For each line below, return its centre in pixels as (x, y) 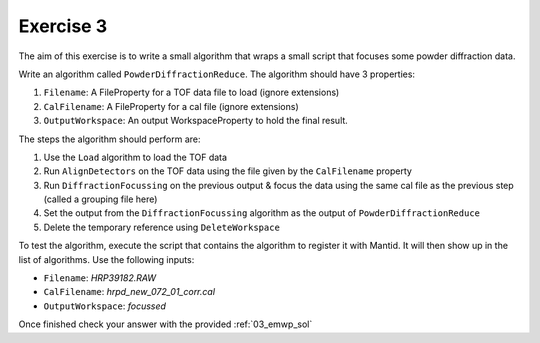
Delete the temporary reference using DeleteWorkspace (161, 227)
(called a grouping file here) (100, 199)
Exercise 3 (63, 26)
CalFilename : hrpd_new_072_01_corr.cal (129, 292)
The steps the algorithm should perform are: (109, 139)
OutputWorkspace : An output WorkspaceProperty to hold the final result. (196, 121)
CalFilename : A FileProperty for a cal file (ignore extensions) (171, 106)
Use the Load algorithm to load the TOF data (135, 157)
